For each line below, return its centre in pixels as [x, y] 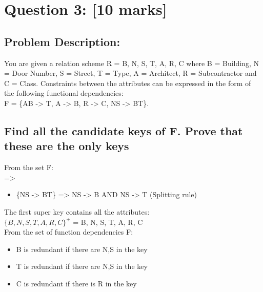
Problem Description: [62, 41]
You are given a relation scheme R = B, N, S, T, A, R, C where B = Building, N [131, 63]
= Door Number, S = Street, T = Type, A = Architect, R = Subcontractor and [130, 73]
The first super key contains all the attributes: [77, 211]
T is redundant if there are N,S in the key [82, 266]
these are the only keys [67, 146]
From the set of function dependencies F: [69, 232]
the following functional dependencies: [64, 93]
